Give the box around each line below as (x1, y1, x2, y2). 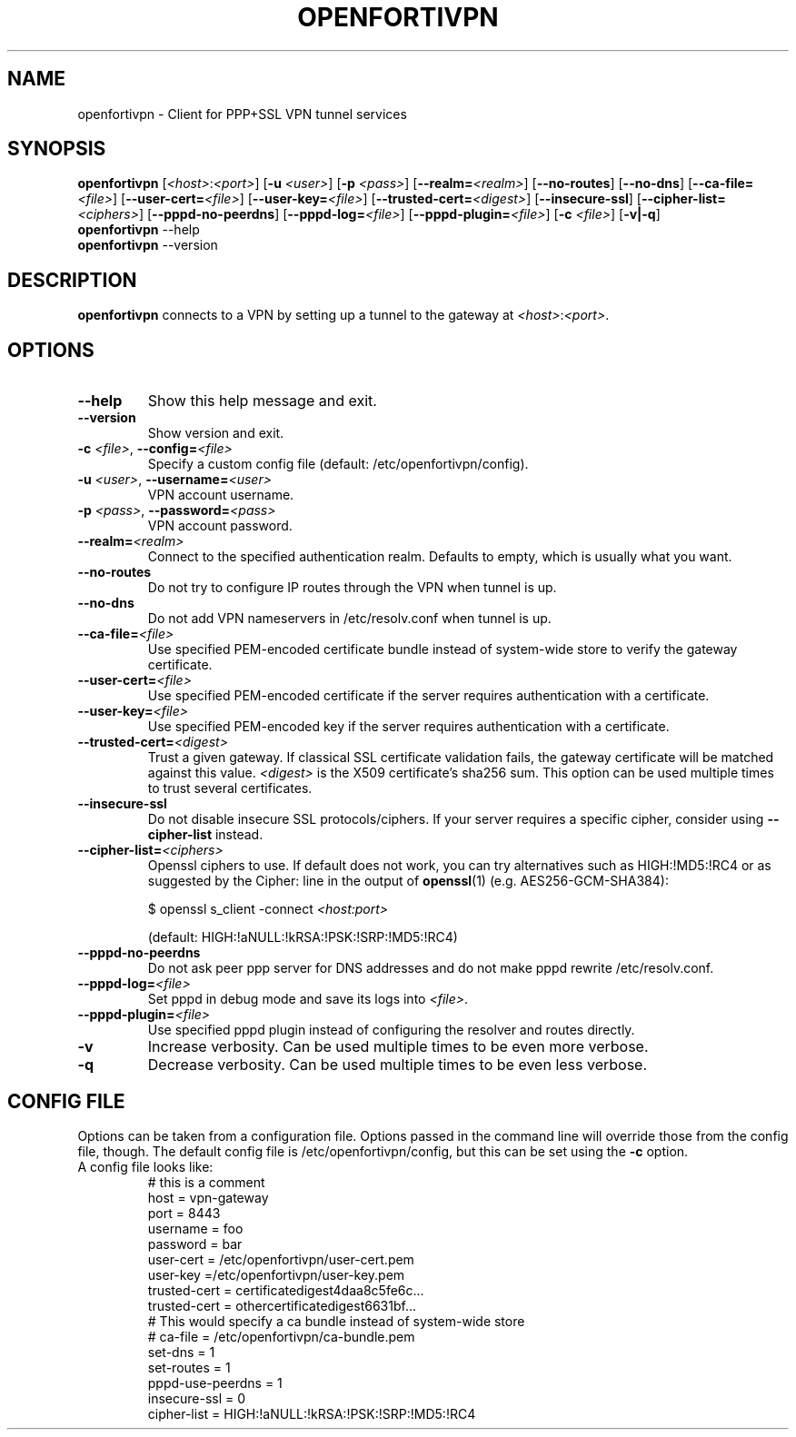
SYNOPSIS (7, 137, 106, 161)
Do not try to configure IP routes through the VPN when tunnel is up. (147, 580, 557, 596)
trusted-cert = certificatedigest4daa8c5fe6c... (147, 1282, 424, 1298)
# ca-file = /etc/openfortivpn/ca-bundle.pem (147, 1328, 415, 1344)
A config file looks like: (77, 1158, 214, 1174)
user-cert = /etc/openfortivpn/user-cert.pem (147, 1251, 414, 1267)
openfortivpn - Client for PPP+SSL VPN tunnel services (77, 105, 407, 122)
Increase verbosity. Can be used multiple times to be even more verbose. (147, 1037, 649, 1056)
